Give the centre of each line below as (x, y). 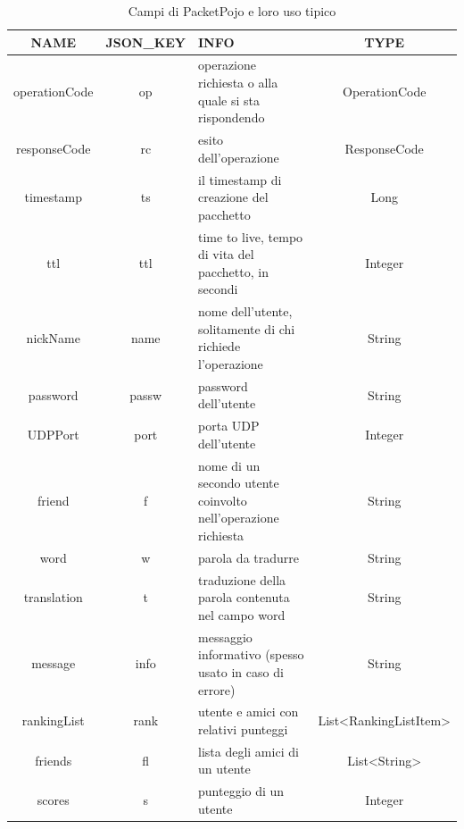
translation (53, 597)
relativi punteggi (243, 729)
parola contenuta (244, 597)
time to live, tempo (251, 236)
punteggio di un (241, 791)
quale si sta (229, 100)
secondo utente (239, 483)
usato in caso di (241, 671)
